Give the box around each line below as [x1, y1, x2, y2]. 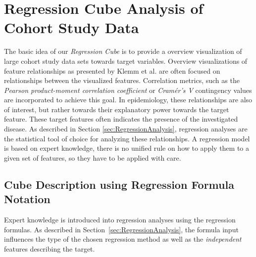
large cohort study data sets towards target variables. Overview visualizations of [4, 55, 248, 66]
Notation [4, 191, 51, 207]
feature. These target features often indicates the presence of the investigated [4, 114, 238, 124]
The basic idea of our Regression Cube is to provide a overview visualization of [4, 46, 242, 56]
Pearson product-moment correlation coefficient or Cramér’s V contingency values [4, 85, 252, 95]
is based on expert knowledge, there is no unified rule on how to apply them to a [4, 143, 250, 153]
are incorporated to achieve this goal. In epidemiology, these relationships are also [4, 94, 253, 105]
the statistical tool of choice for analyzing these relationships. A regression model [4, 133, 250, 143]
